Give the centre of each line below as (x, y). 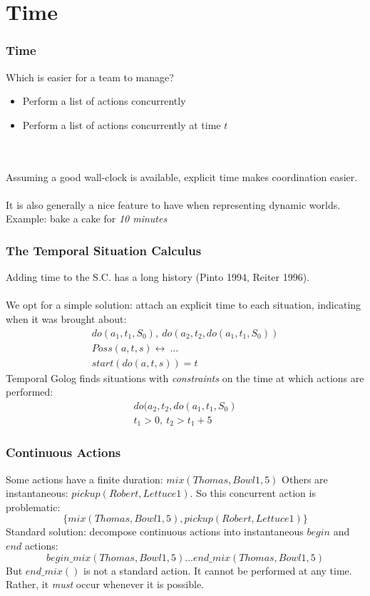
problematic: (33, 507)
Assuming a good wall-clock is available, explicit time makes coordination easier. (182, 176)
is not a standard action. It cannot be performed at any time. (217, 570)
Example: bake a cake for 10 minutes (87, 219)
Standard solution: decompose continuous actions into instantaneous (155, 531)
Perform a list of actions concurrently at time (122, 124)
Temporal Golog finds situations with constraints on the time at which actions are (185, 377)
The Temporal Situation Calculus (104, 250)
